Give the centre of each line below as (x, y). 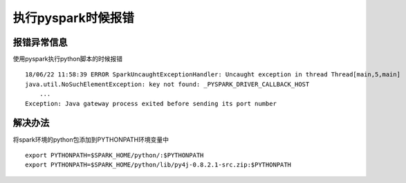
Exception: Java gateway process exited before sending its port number (151, 104)
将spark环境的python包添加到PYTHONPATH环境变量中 (91, 139)
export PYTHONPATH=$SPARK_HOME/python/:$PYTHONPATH (114, 155)
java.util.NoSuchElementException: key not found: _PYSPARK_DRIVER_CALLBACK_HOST (167, 84)
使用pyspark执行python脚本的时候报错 (68, 59)
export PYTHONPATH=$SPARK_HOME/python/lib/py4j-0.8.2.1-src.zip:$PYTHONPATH (158, 165)
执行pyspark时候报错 (73, 18)
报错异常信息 (40, 42)
